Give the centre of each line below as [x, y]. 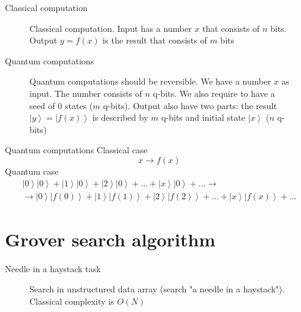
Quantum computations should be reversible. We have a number [150, 81]
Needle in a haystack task [53, 268]
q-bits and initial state [203, 117]
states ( [79, 105]
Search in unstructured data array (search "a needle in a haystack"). [157, 289]
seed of [42, 105]
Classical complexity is [72, 301]
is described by [120, 117]
